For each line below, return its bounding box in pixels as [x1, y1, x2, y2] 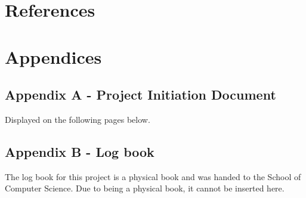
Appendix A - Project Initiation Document [5, 85, 276, 104]
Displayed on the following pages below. [5, 113, 150, 125]
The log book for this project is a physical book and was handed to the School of [5, 170, 301, 182]
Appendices [5, 44, 102, 69]
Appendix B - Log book [5, 142, 154, 160]
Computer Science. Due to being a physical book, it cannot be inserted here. [5, 182, 285, 194]
